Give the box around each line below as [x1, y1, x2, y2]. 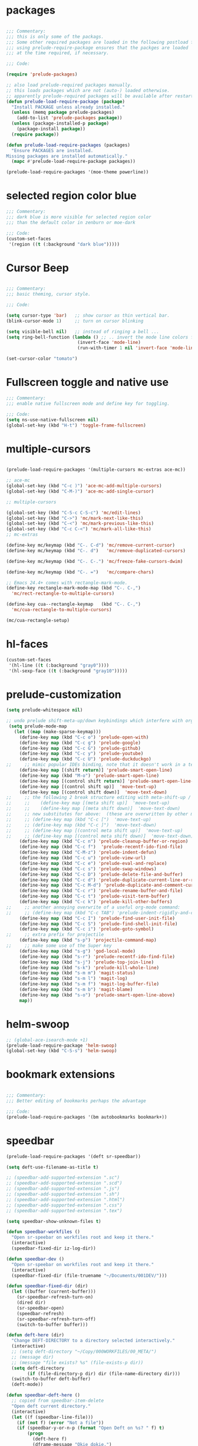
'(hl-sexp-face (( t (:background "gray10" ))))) [8, 668, 128, 674]
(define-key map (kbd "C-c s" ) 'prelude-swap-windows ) [19, 865, 157, 872]
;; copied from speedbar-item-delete [11, 1398, 104, 1404]
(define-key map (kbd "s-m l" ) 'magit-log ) [19, 976, 128, 982]
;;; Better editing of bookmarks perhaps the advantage [6, 1098, 146, 1104]
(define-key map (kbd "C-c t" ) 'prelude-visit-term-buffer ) [19, 893, 170, 900]
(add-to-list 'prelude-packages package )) [16, 115, 123, 121]
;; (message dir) [11, 1354, 54, 1360]
